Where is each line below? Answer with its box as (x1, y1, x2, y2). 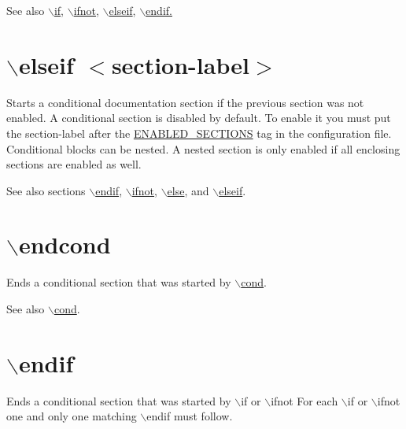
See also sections (6, 182, 86, 198)
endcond (18, 228, 111, 261)
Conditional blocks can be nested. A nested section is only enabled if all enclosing (6, 140, 400, 157)
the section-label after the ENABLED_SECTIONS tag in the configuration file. (6, 124, 392, 141)
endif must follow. (146, 408, 233, 424)
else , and (167, 182, 209, 198)
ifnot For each (271, 392, 338, 409)
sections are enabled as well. (6, 156, 142, 172)
